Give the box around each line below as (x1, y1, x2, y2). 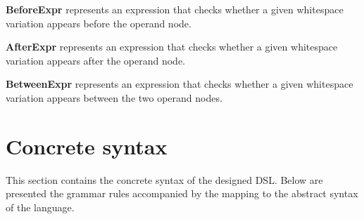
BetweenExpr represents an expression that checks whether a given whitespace (6, 77, 353, 91)
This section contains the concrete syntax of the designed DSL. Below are (6, 172, 323, 187)
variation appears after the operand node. (6, 53, 185, 67)
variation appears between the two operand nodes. (6, 90, 222, 105)
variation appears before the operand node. (6, 15, 192, 30)
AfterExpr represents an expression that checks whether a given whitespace (6, 39, 338, 54)
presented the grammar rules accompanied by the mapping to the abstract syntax (6, 186, 358, 201)
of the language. (6, 199, 75, 214)
